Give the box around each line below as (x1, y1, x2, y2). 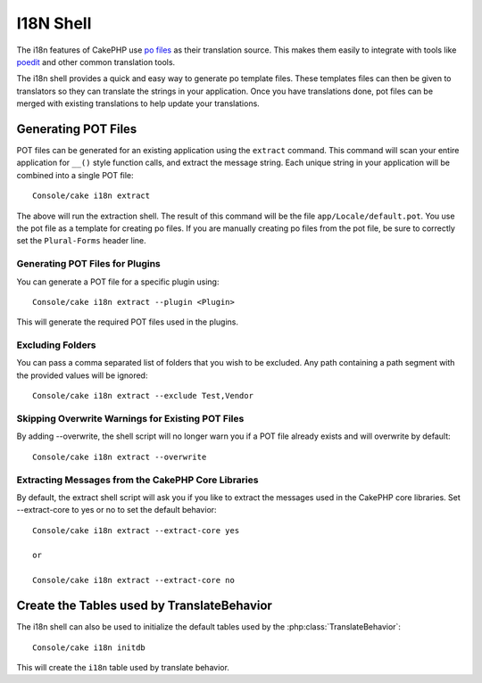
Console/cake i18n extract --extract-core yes (32, 525, 240, 535)
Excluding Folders (16, 339, 96, 351)
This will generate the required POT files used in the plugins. (16, 317, 239, 327)
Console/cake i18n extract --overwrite (32, 451, 207, 462)
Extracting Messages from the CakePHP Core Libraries (16, 473, 259, 486)
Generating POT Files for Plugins (16, 258, 161, 270)
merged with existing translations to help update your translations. (16, 98, 261, 109)
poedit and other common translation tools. (16, 56, 176, 67)
